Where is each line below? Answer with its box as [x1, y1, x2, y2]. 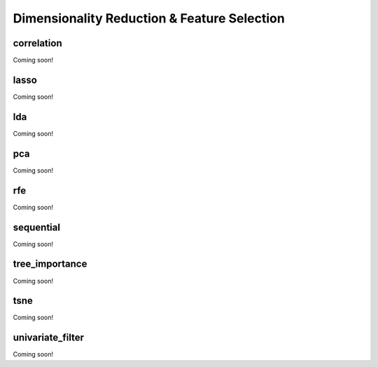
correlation [13, 37, 62, 49]
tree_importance [13, 258, 87, 270]
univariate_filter [13, 332, 84, 344]
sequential [13, 221, 61, 233]
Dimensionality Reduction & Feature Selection [13, 11, 285, 26]
